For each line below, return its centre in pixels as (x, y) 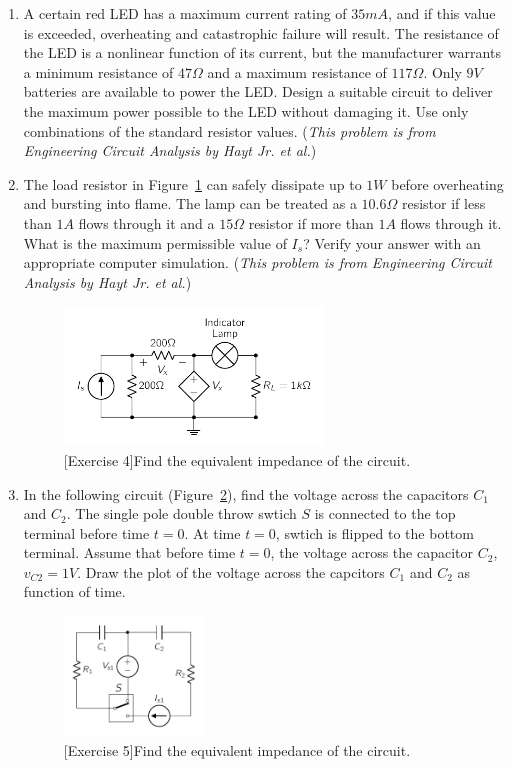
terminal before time (86, 532)
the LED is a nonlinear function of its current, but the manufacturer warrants (262, 52)
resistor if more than (311, 222)
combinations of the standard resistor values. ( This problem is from (229, 130)
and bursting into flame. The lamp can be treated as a (190, 203)
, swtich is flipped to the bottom (374, 532)
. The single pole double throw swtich (181, 513)
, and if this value (442, 13)
